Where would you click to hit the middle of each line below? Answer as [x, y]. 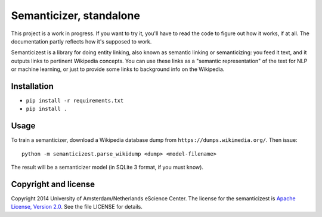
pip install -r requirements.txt [75, 101]
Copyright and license [53, 184]
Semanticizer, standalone [75, 15]
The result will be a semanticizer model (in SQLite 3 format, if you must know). [107, 168]
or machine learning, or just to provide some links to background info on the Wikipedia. [118, 69]
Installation [32, 86]
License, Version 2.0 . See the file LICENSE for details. [77, 207]
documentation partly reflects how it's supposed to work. [81, 41]
